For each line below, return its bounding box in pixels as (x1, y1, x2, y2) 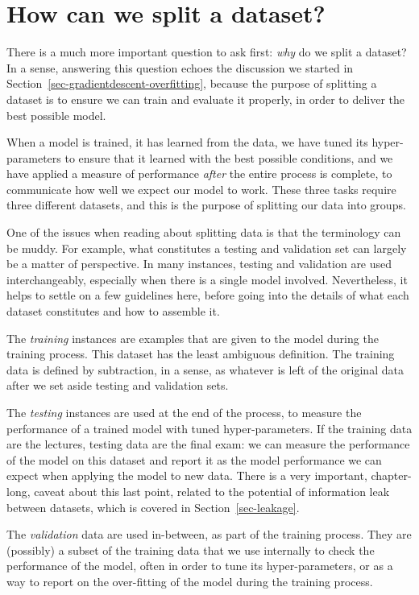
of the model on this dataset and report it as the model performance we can (6, 451, 382, 468)
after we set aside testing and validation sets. (6, 377, 229, 394)
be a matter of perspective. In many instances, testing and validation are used (6, 255, 392, 272)
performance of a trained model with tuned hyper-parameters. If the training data (6, 419, 413, 436)
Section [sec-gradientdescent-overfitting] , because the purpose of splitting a (6, 75, 377, 92)
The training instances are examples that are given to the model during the (6, 329, 379, 346)
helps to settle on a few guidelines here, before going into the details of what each (6, 287, 409, 304)
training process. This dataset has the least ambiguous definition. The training (6, 345, 395, 362)
